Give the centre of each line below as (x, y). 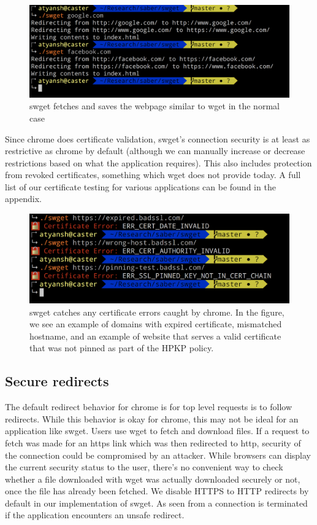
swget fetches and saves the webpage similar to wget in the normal (155, 106)
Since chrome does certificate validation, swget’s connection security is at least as (158, 138)
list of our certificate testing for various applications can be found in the (140, 186)
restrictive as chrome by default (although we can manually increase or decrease (155, 151)
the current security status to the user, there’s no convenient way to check (144, 467)
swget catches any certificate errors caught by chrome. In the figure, (157, 312)
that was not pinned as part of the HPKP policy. (122, 348)
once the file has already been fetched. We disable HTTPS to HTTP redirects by (157, 491)
